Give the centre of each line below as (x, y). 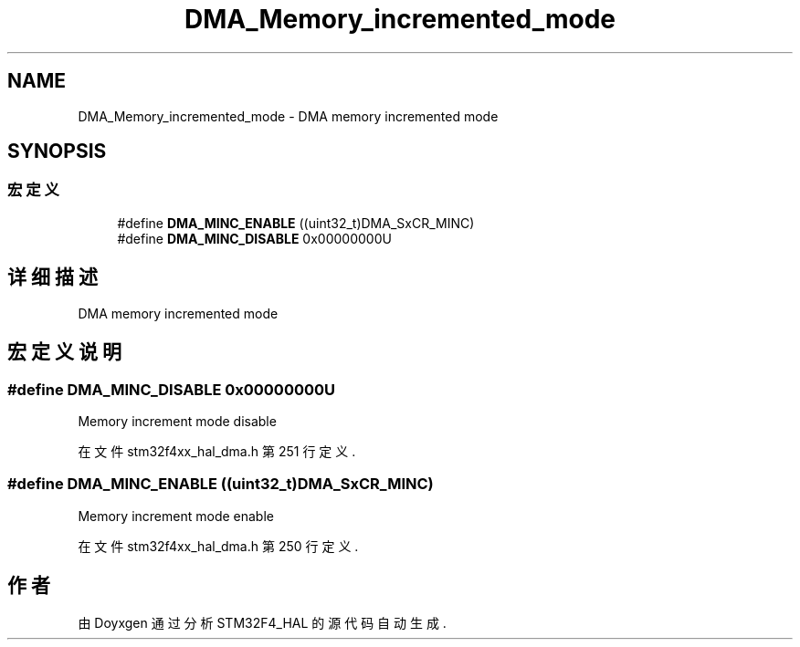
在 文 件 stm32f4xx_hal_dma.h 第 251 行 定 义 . (217, 451)
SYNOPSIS (57, 151)
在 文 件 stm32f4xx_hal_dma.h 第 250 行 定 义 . (218, 546)
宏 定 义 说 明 (64, 352)
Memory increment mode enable (176, 516)
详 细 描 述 (53, 277)
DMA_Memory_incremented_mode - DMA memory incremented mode (288, 116)
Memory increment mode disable (177, 421)
